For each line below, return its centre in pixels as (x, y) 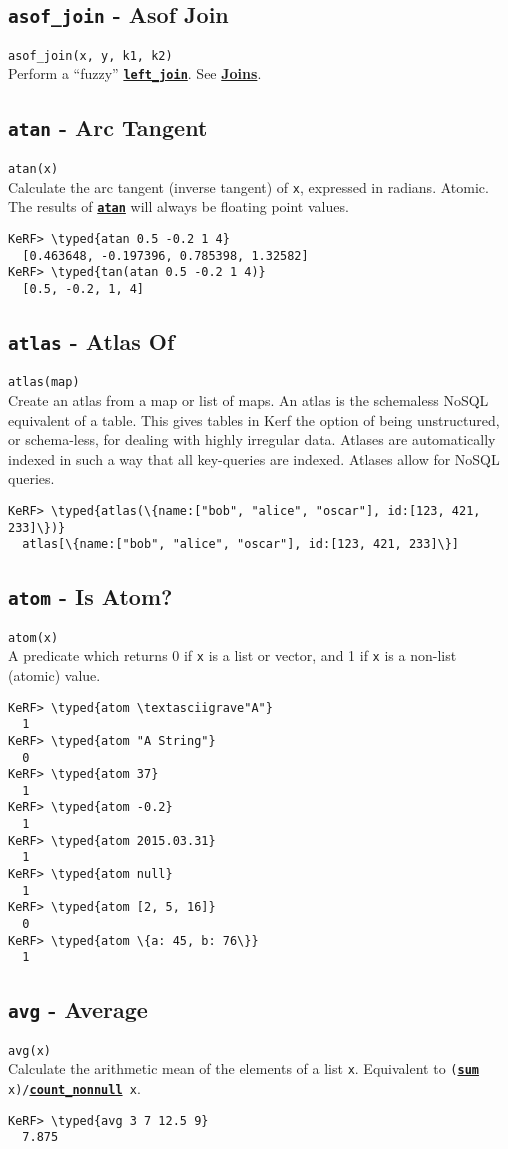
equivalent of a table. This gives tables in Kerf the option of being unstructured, (254, 419)
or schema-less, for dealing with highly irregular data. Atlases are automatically (252, 439)
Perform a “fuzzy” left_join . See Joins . (135, 73)
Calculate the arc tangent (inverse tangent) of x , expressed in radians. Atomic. (248, 186)
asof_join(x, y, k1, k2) (90, 55)
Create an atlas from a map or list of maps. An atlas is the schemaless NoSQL (248, 399)
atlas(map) (44, 382)
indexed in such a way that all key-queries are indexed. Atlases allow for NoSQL (254, 458)
